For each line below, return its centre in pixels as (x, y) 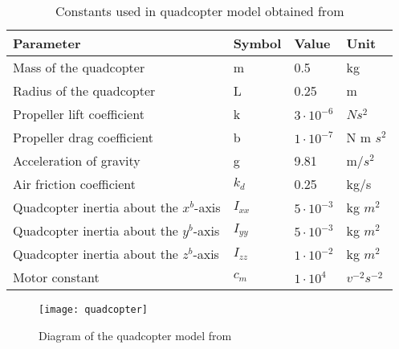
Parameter (47, 43)
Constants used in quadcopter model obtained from (199, 11)
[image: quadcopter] (94, 310)
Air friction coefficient (74, 184)
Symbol (257, 43)
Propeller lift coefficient (79, 114)
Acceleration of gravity (77, 160)
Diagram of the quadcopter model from (135, 335)
